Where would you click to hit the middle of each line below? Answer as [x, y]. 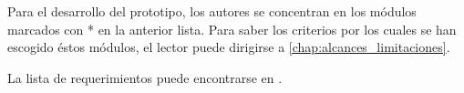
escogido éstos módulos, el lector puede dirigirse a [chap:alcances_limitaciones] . [229, 47]
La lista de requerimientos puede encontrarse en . [145, 77]
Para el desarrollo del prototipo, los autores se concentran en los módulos [212, 11]
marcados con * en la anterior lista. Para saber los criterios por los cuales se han [232, 29]
